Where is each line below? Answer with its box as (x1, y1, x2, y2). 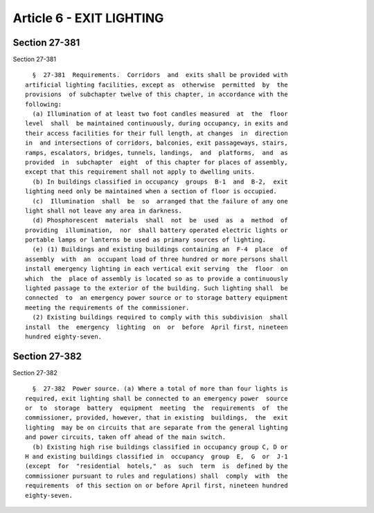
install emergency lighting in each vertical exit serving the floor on (25, 265, 288, 273)
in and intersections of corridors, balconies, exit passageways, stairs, (25, 139, 288, 147)
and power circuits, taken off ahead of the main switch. (25, 433, 226, 441)
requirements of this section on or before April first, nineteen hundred (25, 482, 288, 489)
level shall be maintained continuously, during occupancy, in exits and (25, 120, 288, 127)
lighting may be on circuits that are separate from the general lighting (25, 423, 288, 431)
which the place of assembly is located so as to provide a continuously (25, 274, 288, 282)
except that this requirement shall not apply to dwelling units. (25, 168, 256, 176)
